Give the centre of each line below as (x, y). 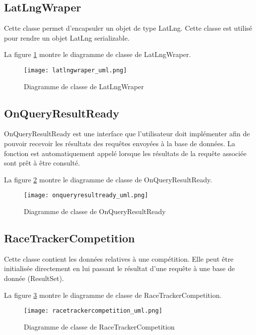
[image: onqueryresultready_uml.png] (86, 195)
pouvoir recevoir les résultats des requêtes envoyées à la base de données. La (120, 143)
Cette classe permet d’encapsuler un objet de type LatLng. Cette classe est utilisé (128, 28)
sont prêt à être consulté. (42, 163)
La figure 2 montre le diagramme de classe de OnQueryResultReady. (108, 179)
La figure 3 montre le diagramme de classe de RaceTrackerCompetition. (113, 295)
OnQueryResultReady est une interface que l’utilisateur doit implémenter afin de (127, 134)
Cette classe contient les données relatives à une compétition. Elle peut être (119, 258)
